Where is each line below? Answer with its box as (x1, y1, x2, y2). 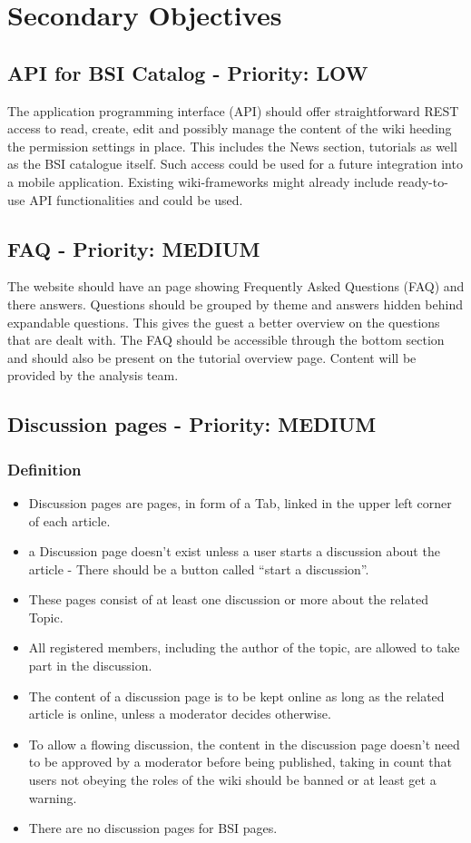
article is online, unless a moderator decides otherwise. (28, 704, 331, 723)
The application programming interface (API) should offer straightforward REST (7, 101, 459, 120)
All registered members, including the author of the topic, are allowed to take (28, 638, 460, 657)
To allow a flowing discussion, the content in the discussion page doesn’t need (28, 734, 460, 753)
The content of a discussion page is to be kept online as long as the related (28, 686, 445, 705)
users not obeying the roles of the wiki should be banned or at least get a (28, 770, 437, 789)
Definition (7, 457, 82, 480)
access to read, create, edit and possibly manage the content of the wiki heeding (7, 119, 452, 138)
